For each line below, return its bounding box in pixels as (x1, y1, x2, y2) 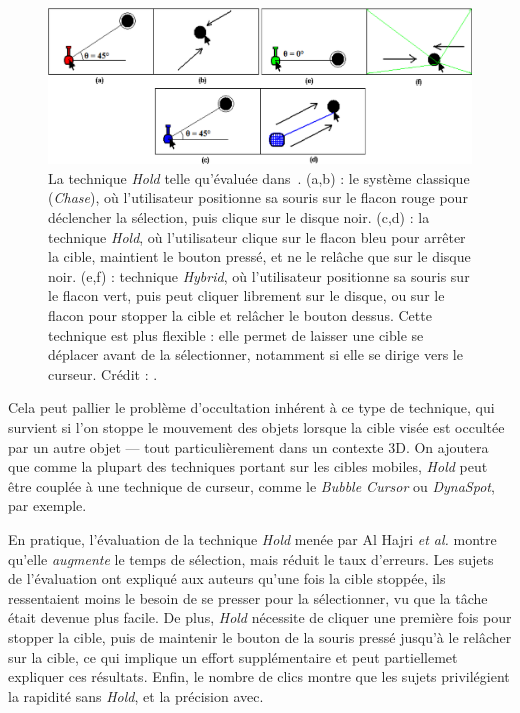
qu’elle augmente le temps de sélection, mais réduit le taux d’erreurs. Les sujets (8, 548, 494, 569)
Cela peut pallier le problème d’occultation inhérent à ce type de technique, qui (8, 397, 495, 418)
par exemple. (8, 495, 87, 516)
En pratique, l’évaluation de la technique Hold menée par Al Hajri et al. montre (8, 528, 497, 549)
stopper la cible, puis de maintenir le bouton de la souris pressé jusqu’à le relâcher (8, 626, 512, 647)
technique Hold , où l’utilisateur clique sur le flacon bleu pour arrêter (48, 226, 466, 247)
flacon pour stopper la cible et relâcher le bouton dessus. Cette (48, 305, 432, 325)
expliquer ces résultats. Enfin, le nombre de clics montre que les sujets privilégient (8, 666, 510, 687)
